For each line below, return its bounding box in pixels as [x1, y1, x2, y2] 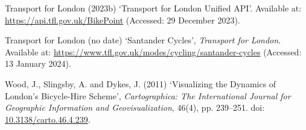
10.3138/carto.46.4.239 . [5, 113, 91, 125]
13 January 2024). [5, 57, 71, 70]
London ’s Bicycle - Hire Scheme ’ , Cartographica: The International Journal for [5, 89, 291, 102]
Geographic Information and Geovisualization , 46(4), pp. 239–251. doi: [5, 101, 265, 114]
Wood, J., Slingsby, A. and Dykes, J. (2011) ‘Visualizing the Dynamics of [5, 77, 276, 90]
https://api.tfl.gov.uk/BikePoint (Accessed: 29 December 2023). [5, 13, 240, 26]
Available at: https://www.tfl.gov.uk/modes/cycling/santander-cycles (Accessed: [5, 45, 302, 58]
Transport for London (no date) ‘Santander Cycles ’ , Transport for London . [5, 34, 281, 46]
